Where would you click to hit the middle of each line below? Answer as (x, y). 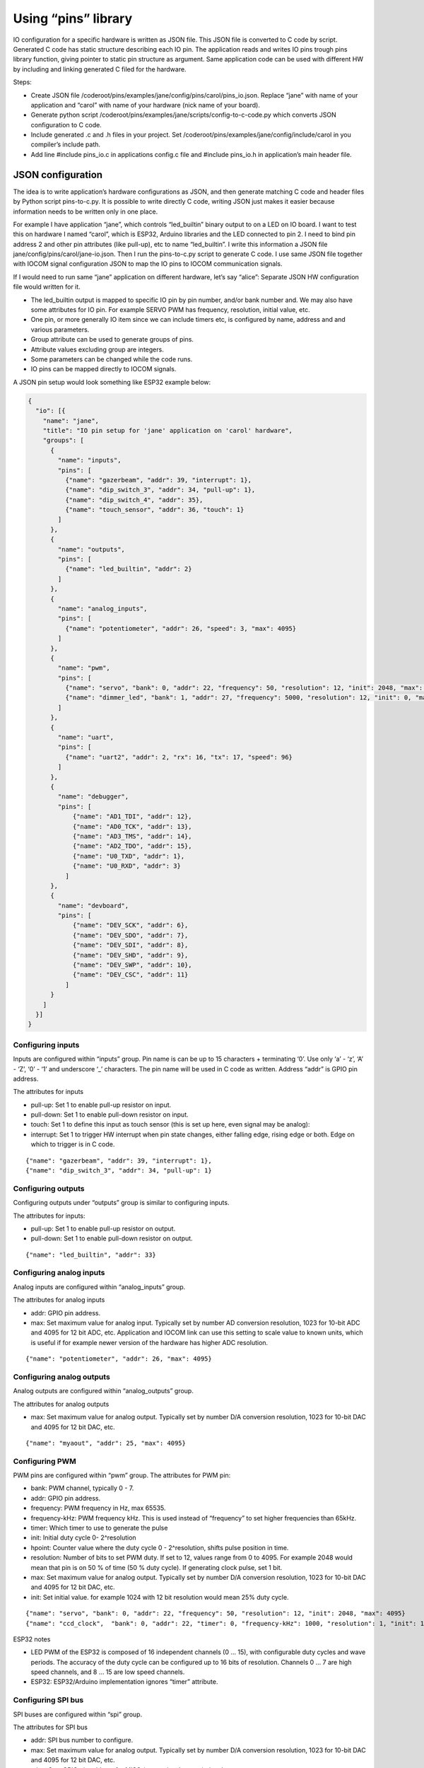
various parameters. (60, 330)
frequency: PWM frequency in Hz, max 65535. (98, 1508)
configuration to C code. (66, 124)
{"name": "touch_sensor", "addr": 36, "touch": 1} (154, 510)
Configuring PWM (45, 1461)
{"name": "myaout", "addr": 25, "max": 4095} (106, 1443)
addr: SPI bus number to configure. (82, 1740)
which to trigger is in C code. (73, 1144)
